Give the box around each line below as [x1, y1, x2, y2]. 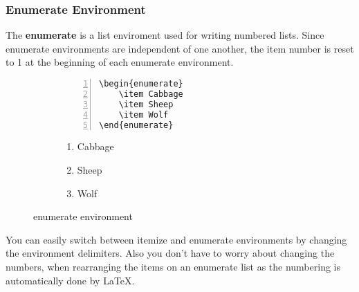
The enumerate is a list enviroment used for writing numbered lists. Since [6, 28, 324, 42]
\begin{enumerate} [99, 79, 183, 89]
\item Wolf [118, 109, 169, 120]
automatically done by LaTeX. [6, 273, 135, 287]
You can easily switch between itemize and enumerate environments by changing [6, 232, 347, 246]
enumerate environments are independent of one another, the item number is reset [6, 41, 354, 55]
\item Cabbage [118, 89, 183, 99]
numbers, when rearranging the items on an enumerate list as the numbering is [6, 259, 340, 273]
